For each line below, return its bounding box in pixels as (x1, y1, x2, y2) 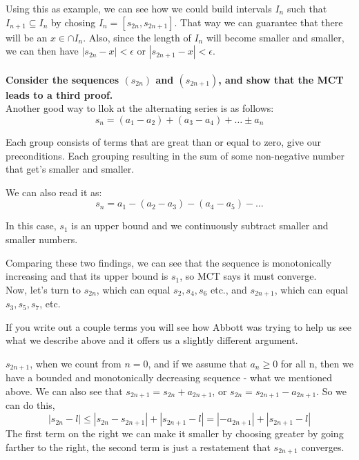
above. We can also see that (6, 384, 123, 398)
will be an (6, 30, 48, 44)
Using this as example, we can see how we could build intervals (6, 1, 272, 15)
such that (287, 1, 327, 15)
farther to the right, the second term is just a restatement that (6, 439, 271, 454)
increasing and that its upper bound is (6, 269, 168, 283)
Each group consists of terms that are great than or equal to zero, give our (6, 134, 321, 148)
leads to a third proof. (6, 87, 113, 102)
